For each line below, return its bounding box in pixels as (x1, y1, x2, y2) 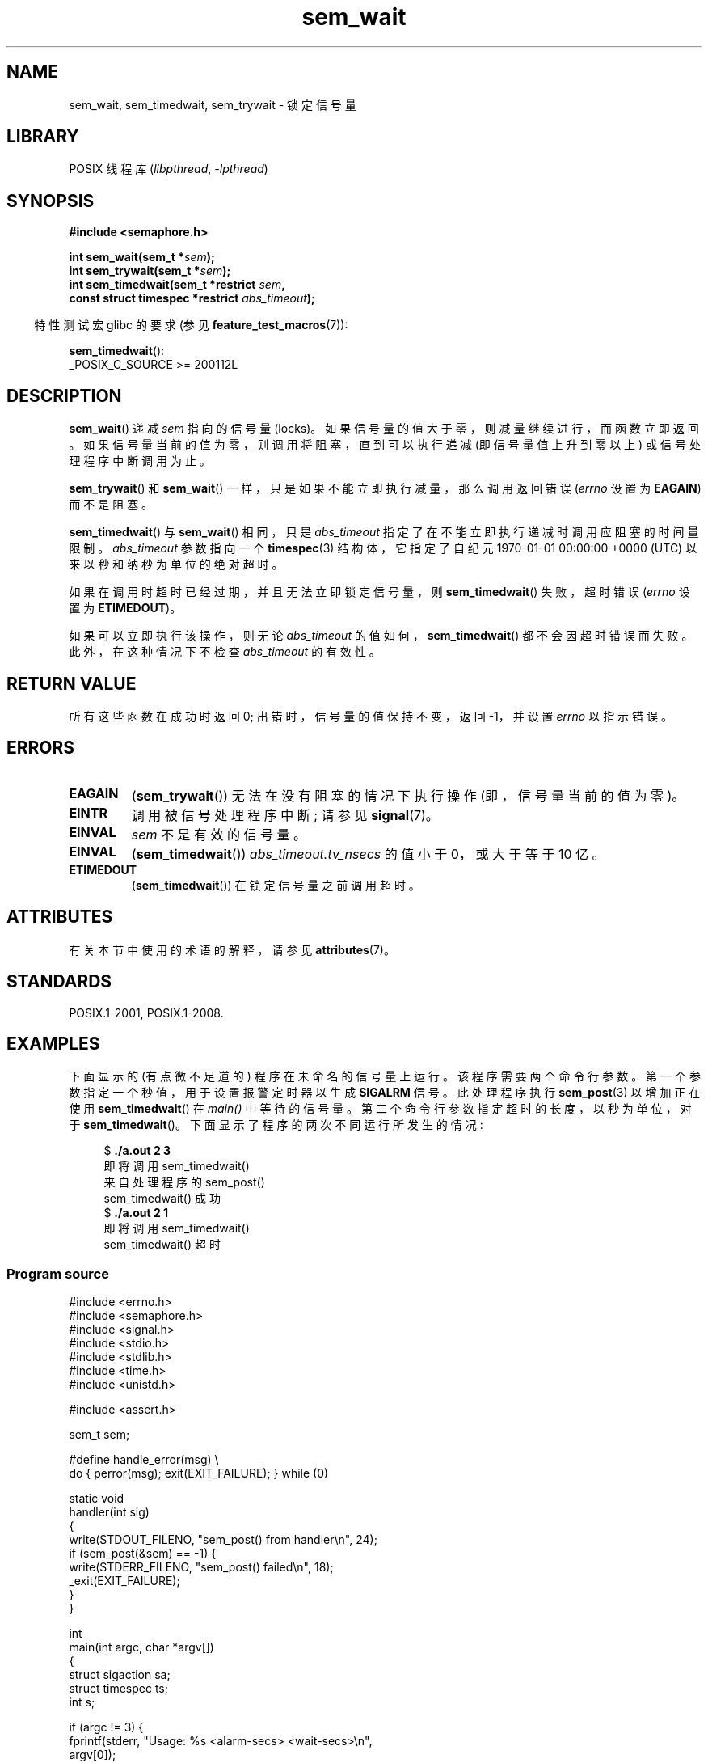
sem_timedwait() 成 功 (103, 1191, 221, 1206)
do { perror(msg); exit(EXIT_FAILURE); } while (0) (69, 1466, 329, 1481)
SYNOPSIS (6, 190, 95, 211)
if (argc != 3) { (69, 1720, 144, 1735)
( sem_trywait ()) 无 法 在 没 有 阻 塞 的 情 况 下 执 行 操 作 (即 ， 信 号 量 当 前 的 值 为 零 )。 (131, 787, 685, 804)
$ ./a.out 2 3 (103, 1144, 171, 1158)
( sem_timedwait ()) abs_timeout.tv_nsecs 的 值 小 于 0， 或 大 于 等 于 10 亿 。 (131, 845, 605, 862)
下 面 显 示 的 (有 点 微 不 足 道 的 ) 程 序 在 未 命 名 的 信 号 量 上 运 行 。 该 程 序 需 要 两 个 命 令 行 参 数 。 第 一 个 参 (69, 1069, 701, 1084)
